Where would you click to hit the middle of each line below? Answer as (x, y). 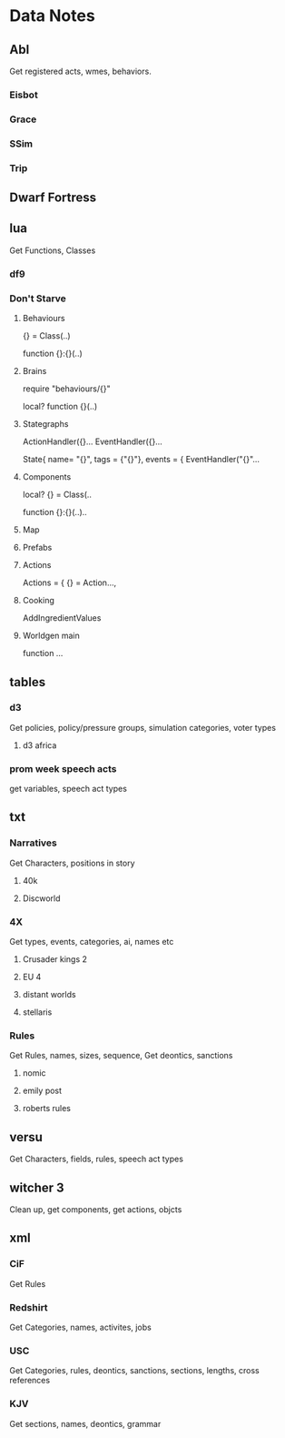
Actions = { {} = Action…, (69, 582)
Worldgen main (51, 636)
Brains (34, 371)
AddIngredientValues (62, 618)
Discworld (41, 898)
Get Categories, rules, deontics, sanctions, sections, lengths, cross (135, 1371)
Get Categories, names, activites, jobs (80, 1327)
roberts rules (46, 1109)
